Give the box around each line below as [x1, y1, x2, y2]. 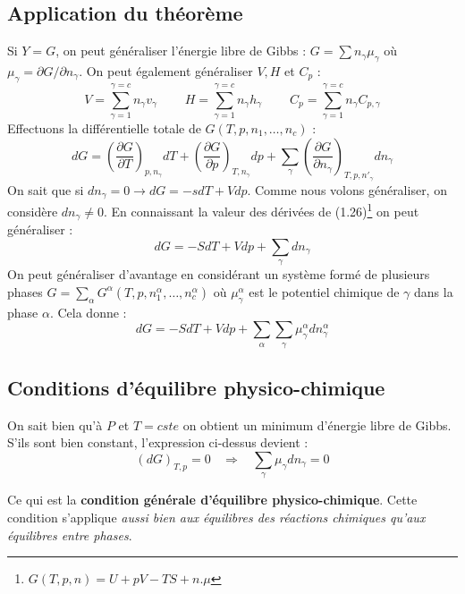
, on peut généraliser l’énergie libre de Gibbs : [55, 41, 307, 60]
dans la [413, 282, 453, 301]
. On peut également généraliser [79, 62, 253, 80]
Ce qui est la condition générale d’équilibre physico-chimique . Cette [7, 490, 418, 509]
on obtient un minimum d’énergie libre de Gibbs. [182, 415, 452, 434]
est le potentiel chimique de [249, 282, 400, 301]
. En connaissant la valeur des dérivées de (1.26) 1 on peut [103, 199, 419, 220]
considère [7, 201, 58, 220]
